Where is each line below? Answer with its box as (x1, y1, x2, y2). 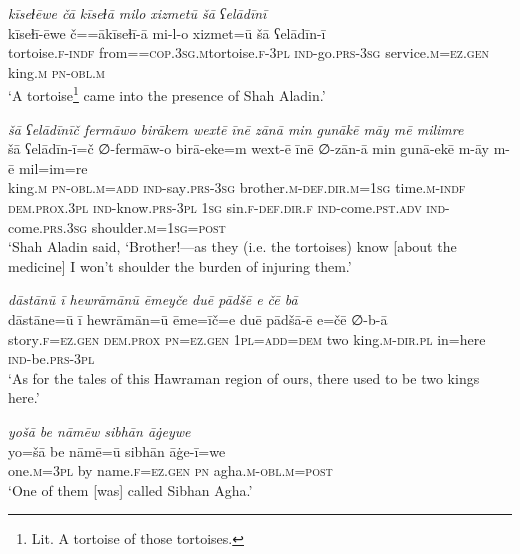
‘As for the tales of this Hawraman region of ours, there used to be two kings (8, 367, 480, 388)
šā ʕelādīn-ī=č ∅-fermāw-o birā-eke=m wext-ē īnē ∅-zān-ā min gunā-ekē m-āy (8, 138, 489, 159)
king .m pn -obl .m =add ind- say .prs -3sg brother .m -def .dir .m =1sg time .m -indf (8, 177, 466, 198)
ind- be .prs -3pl (8, 348, 95, 369)
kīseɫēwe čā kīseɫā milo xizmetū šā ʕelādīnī (8, 3, 267, 23)
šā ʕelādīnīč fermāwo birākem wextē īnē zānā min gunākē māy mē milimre (8, 118, 464, 139)
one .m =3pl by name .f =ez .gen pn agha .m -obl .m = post (8, 460, 333, 481)
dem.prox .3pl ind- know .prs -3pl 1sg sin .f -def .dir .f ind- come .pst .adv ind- (8, 197, 450, 217)
